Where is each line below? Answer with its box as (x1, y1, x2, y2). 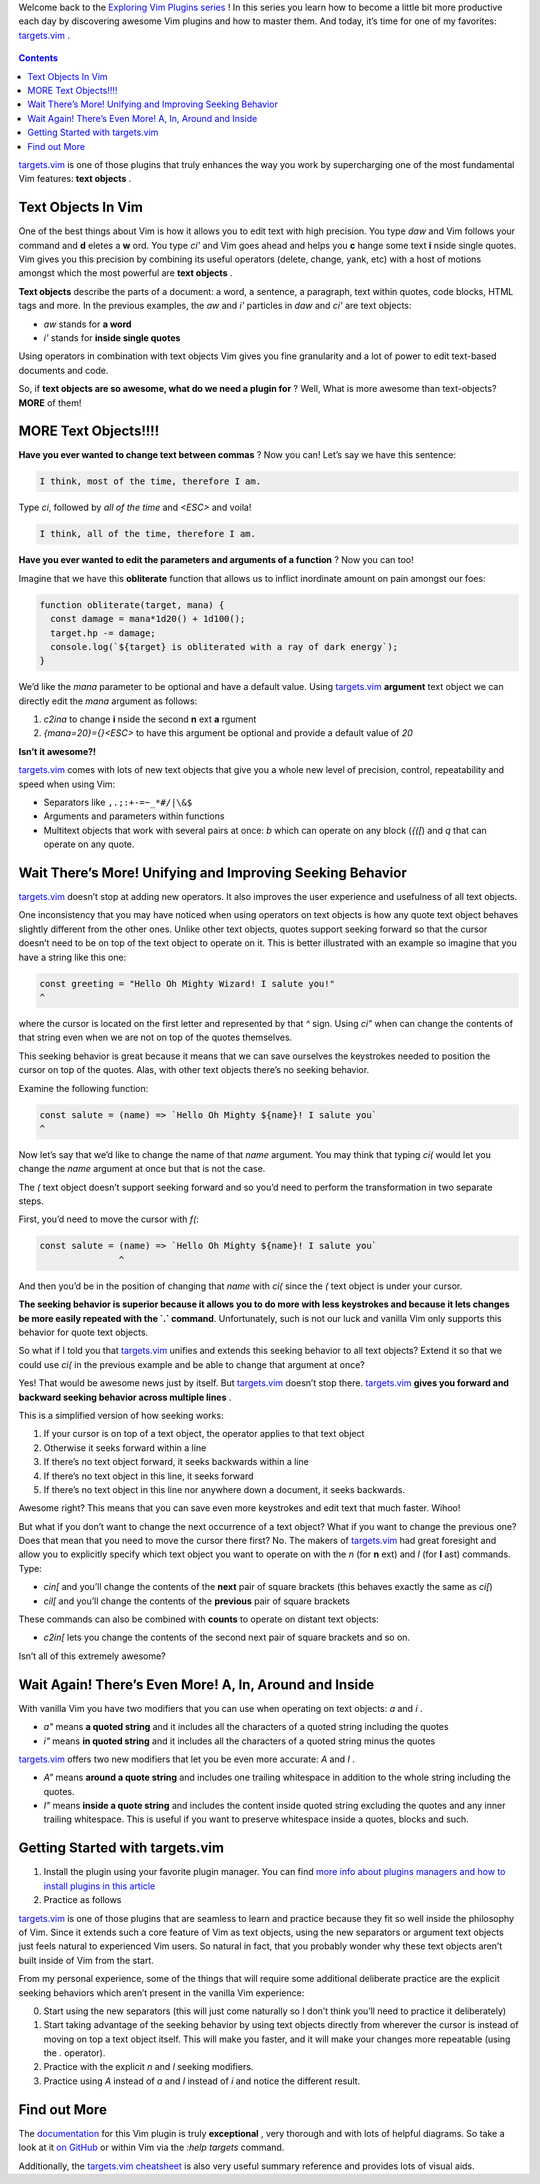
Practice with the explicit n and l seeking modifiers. (43, 2061, 254, 2073)
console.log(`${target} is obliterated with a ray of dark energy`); (50, 641, 399, 652)
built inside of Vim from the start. (18, 1954, 155, 1966)
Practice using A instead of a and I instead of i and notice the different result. (43, 2075, 361, 2087)
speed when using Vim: (18, 778, 116, 790)
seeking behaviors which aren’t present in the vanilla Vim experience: (18, 1986, 305, 1999)
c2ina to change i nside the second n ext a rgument (43, 713, 257, 725)
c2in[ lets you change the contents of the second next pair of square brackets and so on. (43, 1631, 410, 1644)
